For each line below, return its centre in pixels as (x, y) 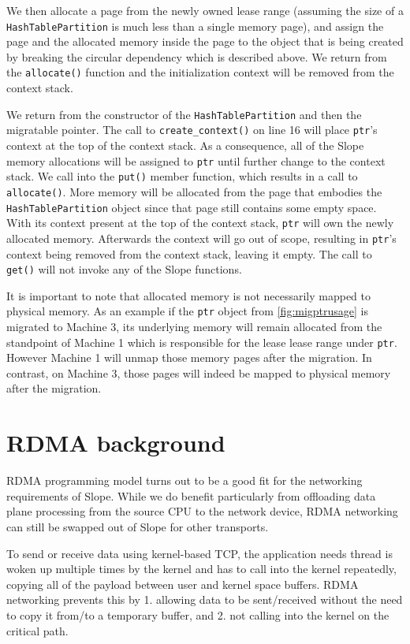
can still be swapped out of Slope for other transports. (138, 526)
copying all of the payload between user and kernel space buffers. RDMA (183, 584)
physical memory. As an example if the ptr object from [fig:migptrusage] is (188, 311)
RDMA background (116, 443)
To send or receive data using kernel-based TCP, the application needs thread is (199, 553)
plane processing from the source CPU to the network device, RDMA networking (202, 511)
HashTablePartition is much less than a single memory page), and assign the (195, 26)
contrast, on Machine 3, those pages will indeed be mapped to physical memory (199, 372)
